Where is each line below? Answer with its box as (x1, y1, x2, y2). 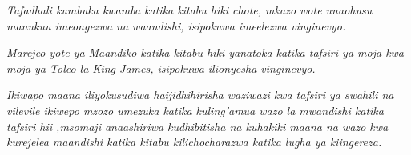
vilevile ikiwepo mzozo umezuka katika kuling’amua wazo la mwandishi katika (6, 101, 384, 118)
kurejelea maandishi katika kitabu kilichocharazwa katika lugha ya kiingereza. (6, 133, 382, 150)
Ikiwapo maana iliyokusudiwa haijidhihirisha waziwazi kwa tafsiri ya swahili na (6, 86, 394, 103)
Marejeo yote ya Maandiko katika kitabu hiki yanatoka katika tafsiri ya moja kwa (6, 44, 405, 61)
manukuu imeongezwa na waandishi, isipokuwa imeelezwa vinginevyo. (6, 17, 346, 34)
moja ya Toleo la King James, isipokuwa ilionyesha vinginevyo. (6, 59, 316, 76)
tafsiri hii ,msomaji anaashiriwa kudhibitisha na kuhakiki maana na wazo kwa (6, 117, 389, 134)
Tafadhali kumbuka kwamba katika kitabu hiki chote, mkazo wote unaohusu (6, 2, 373, 18)
